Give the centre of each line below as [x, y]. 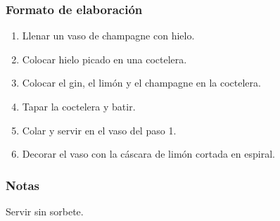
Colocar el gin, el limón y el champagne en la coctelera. [141, 83]
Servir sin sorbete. [45, 211]
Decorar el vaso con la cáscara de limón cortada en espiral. [148, 154]
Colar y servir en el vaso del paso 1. [99, 130]
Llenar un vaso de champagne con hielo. [108, 36]
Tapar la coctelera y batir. [79, 106]
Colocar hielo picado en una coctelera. [104, 59]
